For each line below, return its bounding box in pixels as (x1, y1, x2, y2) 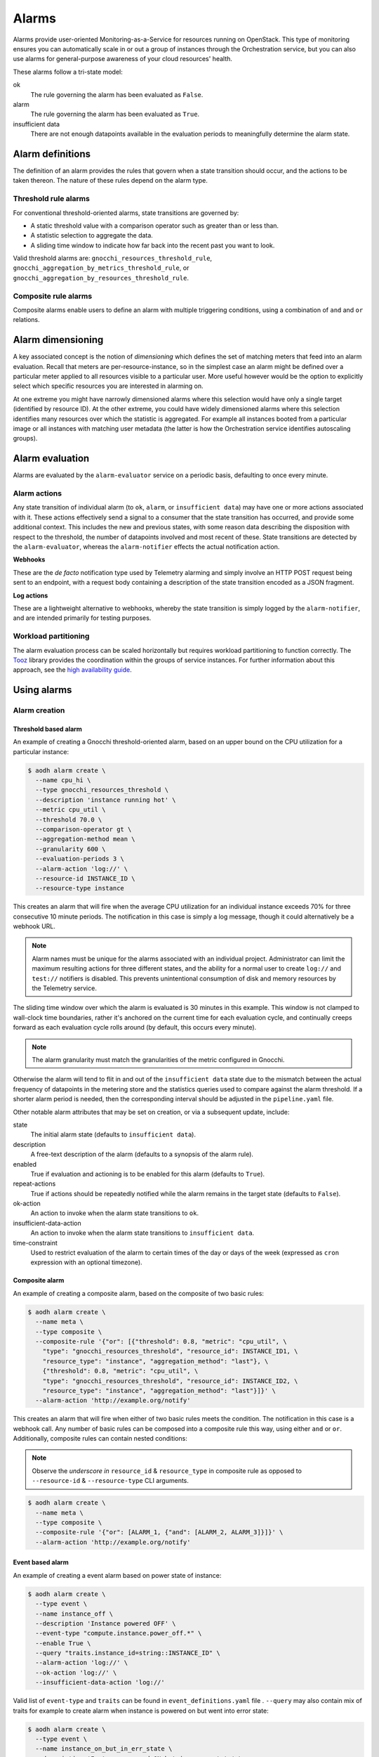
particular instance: (13, 747, 69, 756)
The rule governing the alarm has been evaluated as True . (30, 110, 200, 119)
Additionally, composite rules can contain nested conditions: (13, 1434, 187, 1443)
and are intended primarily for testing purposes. (13, 614, 152, 622)
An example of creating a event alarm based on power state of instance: (13, 1571, 222, 1579)
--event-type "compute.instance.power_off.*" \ (35, 1629, 202, 1638)
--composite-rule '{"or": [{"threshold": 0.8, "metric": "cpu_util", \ (35, 1337, 287, 1345)
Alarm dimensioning (13, 334, 104, 346)
